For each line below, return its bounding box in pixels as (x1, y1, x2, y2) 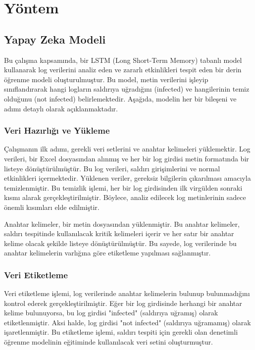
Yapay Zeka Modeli (4, 31, 106, 47)
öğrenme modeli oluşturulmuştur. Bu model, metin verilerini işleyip (4, 74, 208, 84)
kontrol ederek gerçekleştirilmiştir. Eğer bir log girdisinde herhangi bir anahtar (4, 298, 242, 308)
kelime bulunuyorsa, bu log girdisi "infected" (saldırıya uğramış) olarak (4, 307, 218, 318)
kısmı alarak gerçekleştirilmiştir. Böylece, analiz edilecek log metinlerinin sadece (4, 192, 246, 202)
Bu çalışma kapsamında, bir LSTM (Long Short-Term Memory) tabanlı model (4, 54, 242, 65)
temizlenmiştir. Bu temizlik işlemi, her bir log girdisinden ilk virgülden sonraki (4, 182, 243, 193)
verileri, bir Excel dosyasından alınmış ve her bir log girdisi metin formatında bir (4, 153, 249, 163)
